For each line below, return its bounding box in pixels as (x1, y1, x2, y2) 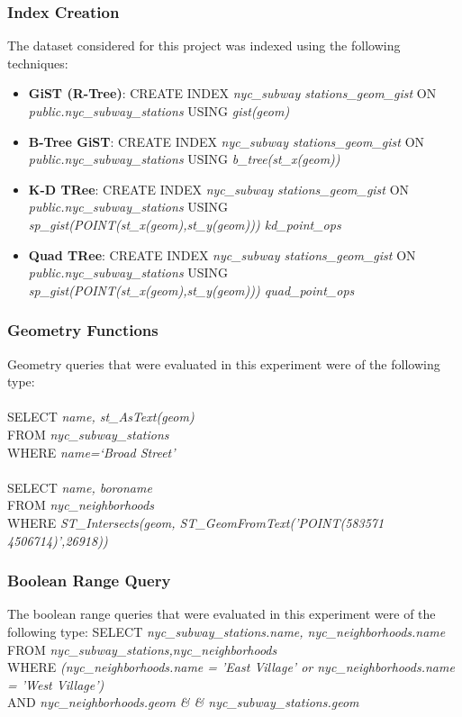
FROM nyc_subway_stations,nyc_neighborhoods (7, 640, 277, 658)
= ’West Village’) (7, 675, 104, 694)
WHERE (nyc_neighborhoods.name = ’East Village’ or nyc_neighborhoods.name (7, 658, 455, 676)
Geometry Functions (7, 319, 159, 341)
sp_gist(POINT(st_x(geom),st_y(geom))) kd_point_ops (28, 214, 341, 233)
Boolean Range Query (7, 569, 171, 592)
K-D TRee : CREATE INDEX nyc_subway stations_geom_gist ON (28, 179, 410, 198)
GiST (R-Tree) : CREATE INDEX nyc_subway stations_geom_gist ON (28, 84, 437, 103)
